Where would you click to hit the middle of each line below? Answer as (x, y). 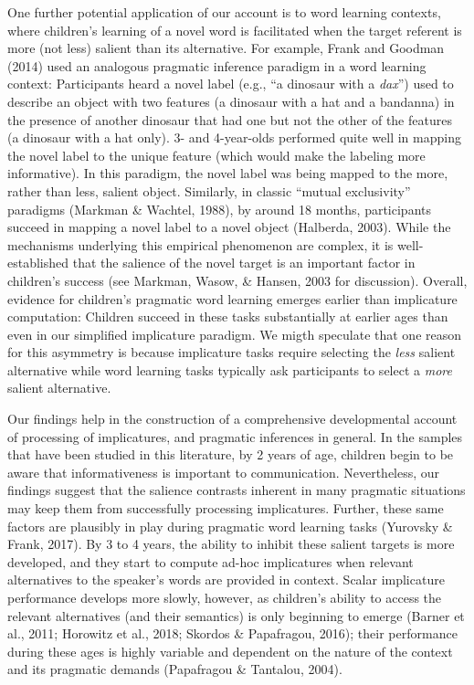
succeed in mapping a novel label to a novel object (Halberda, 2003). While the (229, 227)
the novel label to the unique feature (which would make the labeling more (216, 155)
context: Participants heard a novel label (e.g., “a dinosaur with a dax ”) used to (231, 84)
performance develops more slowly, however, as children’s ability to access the (225, 597)
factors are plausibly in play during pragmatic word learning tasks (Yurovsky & (230, 526)
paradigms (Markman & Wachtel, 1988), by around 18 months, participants (219, 209)
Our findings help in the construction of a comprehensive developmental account (232, 419)
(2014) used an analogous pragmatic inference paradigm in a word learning (217, 65)
